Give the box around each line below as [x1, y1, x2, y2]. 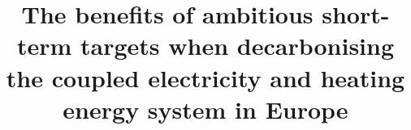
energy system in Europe [63, 92, 348, 125]
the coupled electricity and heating [6, 61, 405, 94]
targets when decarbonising [80, 29, 395, 62]
